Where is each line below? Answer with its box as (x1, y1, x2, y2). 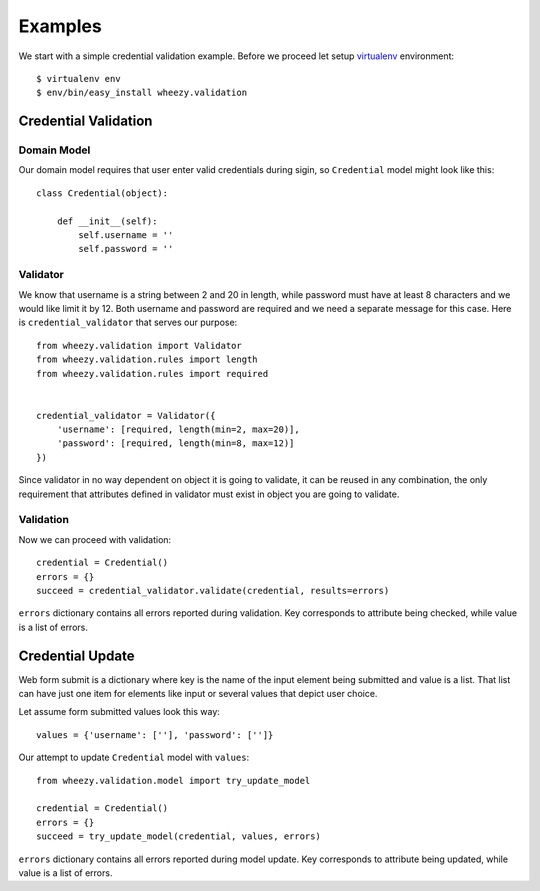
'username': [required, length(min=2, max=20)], (56, 424, 300, 435)
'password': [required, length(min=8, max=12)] (56, 438, 295, 449)
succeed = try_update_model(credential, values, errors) (36, 831, 322, 842)
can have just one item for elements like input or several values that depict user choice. (18, 688, 378, 700)
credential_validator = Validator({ (36, 410, 216, 421)
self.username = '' (78, 230, 174, 241)
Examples (18, 15, 102, 37)
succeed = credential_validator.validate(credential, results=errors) (36, 585, 390, 596)
